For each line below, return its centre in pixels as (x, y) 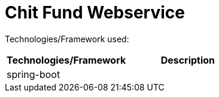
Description (188, 60)
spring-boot (34, 74)
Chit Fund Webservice (95, 12)
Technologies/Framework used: (67, 39)
